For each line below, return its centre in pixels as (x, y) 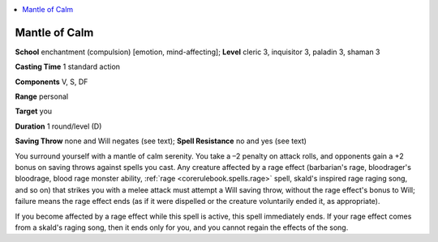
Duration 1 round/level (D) (58, 126)
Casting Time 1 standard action (68, 67)
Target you (34, 111)
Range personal (42, 96)
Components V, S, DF (52, 82)
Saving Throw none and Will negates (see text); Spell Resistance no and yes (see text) (161, 141)
